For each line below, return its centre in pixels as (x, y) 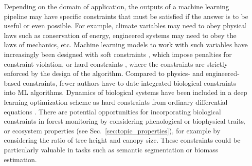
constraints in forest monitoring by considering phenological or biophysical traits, (125, 121)
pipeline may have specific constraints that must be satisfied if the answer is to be (126, 16)
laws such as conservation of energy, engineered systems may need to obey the (120, 35)
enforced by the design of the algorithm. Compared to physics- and (104, 73)
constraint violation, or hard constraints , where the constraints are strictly (116, 64)
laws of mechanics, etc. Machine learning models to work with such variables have (126, 45)
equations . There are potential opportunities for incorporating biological (113, 111)
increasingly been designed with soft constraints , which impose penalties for (118, 54)
